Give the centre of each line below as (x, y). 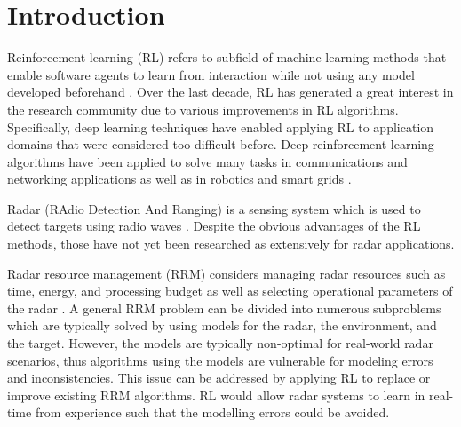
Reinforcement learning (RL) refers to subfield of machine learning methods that (227, 57)
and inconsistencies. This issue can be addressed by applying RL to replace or (219, 378)
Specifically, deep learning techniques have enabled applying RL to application (221, 127)
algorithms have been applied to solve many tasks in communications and (207, 161)
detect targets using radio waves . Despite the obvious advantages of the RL (214, 226)
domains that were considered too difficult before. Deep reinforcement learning (221, 144)
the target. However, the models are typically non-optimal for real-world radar (220, 343)
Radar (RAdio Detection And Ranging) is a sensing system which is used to (214, 208)
